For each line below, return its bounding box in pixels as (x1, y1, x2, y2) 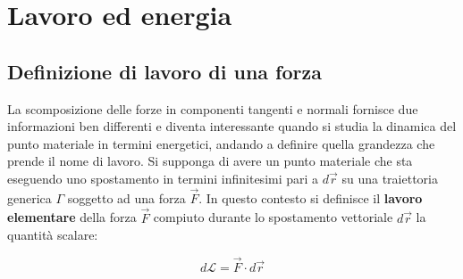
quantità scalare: (7, 226, 98, 244)
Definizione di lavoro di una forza (7, 57, 322, 85)
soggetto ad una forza (67, 188, 186, 207)
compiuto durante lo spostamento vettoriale (153, 208, 393, 226)
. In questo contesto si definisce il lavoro (198, 188, 423, 207)
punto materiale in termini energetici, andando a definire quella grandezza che (7, 134, 435, 152)
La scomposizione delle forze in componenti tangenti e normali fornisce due (7, 99, 418, 118)
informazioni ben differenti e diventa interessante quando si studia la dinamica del (7, 117, 457, 135)
